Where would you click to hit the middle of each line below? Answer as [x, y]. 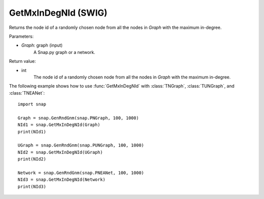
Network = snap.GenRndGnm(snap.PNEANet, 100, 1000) [81, 173]
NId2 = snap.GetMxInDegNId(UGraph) [60, 152]
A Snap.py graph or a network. [64, 52]
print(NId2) [32, 159]
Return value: [22, 61]
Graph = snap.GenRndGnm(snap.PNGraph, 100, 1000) [78, 118]
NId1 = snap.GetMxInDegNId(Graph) [59, 125]
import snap [32, 104]
